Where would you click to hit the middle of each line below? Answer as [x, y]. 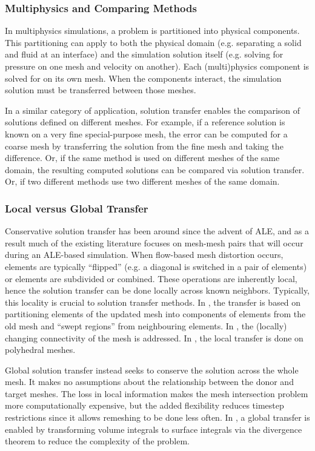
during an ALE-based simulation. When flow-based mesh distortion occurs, [144, 255]
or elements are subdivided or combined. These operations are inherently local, [151, 278]
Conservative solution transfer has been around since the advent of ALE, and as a [157, 231]
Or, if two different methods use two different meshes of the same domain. [142, 181]
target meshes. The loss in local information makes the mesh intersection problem [157, 393]
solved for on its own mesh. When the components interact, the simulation [143, 78]
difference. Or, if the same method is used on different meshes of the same [142, 158]
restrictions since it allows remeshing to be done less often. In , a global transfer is [157, 417]
